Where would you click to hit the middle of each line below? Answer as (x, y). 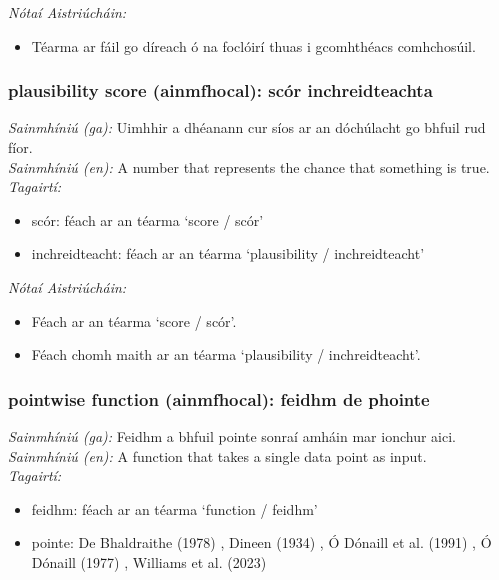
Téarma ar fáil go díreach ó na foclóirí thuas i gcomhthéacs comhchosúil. (253, 45)
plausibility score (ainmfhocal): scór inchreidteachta (220, 90)
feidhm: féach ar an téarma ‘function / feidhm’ (174, 508)
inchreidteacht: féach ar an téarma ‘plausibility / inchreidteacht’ (228, 253)
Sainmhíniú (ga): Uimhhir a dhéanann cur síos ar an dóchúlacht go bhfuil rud (247, 127)
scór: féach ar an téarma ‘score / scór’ (147, 219)
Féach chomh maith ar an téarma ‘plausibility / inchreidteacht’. (226, 354)
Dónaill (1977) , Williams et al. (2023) (149, 561)
